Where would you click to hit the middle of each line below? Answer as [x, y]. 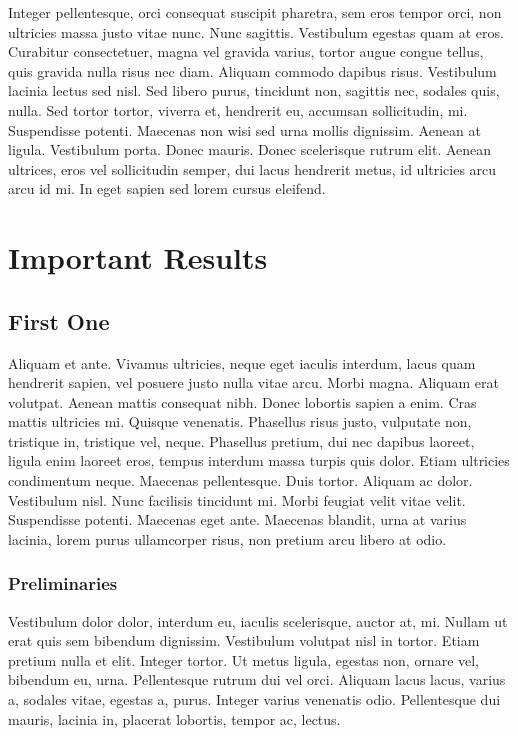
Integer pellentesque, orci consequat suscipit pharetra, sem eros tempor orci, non [255, 12]
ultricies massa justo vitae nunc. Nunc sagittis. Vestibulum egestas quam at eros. [256, 31]
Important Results [138, 257]
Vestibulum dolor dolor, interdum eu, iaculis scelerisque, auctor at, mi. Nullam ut [258, 620]
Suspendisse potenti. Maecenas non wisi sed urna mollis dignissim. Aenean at [244, 129]
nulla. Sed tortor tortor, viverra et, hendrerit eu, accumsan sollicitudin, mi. [238, 109]
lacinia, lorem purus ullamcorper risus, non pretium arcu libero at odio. [227, 538]
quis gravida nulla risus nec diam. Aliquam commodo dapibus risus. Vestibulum [252, 70]
